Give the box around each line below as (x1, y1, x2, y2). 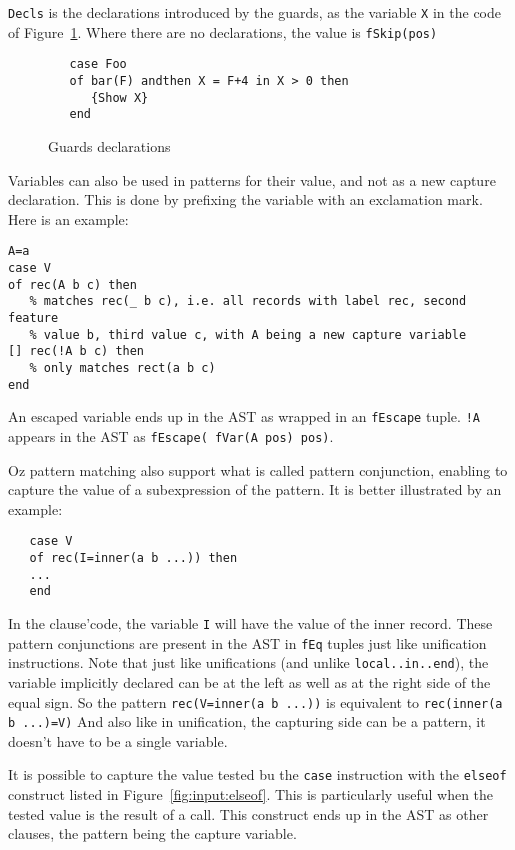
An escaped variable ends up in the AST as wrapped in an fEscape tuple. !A (8, 406, 480, 427)
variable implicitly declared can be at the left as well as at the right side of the (8, 671, 491, 692)
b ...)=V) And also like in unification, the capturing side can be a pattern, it (8, 711, 486, 732)
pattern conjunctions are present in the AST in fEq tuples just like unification (8, 632, 487, 653)
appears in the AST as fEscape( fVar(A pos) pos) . (8, 425, 334, 446)
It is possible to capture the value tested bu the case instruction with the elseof (8, 764, 507, 785)
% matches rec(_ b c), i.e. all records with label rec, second (29, 294, 467, 309)
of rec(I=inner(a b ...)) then (29, 550, 238, 565)
